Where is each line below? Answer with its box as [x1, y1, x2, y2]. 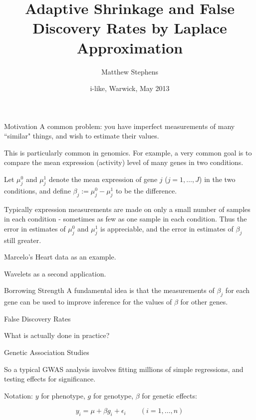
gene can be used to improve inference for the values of [4, 296, 172, 307]
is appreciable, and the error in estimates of [100, 223, 234, 233]
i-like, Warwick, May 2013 [90, 83, 170, 93]
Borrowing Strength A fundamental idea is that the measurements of [4, 285, 215, 295]
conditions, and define [4, 185, 71, 195]
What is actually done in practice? [4, 330, 110, 340]
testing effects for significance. [4, 373, 96, 384]
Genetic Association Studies [4, 347, 89, 357]
